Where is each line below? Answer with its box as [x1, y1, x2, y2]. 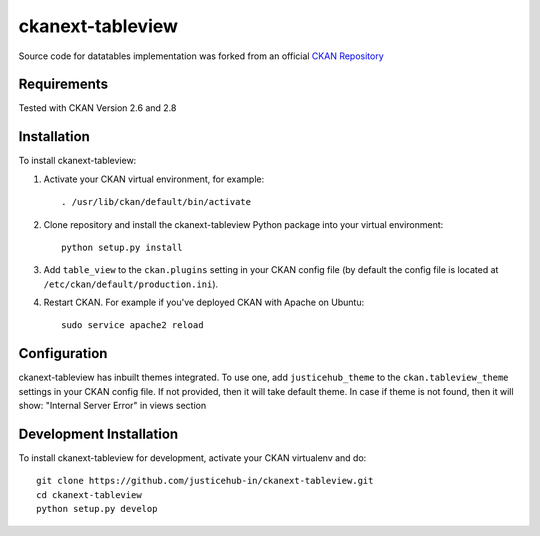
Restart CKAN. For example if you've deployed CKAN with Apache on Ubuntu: [43, 296, 365, 309]
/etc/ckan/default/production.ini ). [43, 278, 219, 290]
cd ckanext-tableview [36, 489, 142, 500]
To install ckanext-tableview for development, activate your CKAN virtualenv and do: [18, 452, 367, 464]
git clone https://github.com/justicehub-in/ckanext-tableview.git [36, 475, 374, 487]
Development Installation [18, 425, 179, 442]
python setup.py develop [36, 503, 158, 515]
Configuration [18, 345, 108, 362]
